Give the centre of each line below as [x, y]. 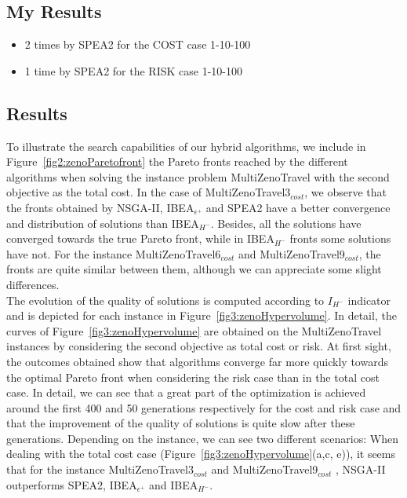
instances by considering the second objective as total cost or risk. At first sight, [199, 346]
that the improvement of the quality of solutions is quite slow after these [181, 423]
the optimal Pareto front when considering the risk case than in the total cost [193, 377]
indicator [369, 300]
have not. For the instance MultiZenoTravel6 [114, 253]
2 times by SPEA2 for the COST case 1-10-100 [138, 44]
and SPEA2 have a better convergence [298, 207]
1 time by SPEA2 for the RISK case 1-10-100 [133, 70]
